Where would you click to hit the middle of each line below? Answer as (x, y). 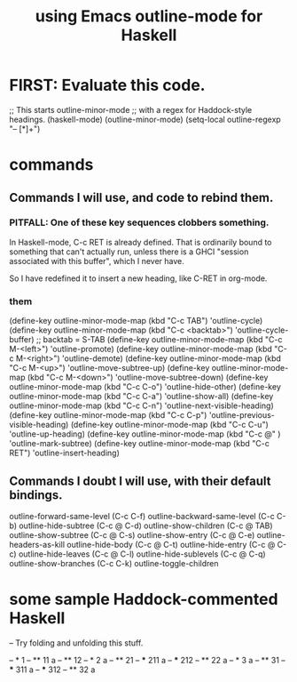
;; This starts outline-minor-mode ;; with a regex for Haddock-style (131, 109)
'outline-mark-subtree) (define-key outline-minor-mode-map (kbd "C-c (140, 444)
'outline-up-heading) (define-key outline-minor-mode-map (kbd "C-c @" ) (145, 434)
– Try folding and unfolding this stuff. (76, 643)
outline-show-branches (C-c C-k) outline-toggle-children (114, 563)
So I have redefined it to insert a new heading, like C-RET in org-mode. (138, 278)
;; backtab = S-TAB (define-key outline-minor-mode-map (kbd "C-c (159, 340)
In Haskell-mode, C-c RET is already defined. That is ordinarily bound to (141, 242)
